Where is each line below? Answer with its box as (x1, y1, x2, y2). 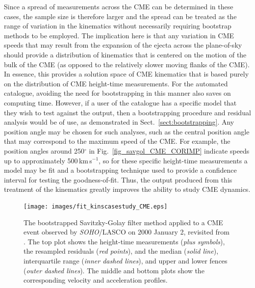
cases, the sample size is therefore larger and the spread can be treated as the (4, 11, 237, 21)
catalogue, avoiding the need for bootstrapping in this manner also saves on (4, 88, 231, 98)
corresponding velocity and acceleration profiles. (24, 275, 168, 285)
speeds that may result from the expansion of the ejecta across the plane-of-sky (4, 40, 242, 50)
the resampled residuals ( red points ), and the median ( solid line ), (24, 246, 219, 256)
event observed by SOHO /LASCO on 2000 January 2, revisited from (24, 227, 230, 237)
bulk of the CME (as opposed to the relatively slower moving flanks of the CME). (4, 59, 250, 69)
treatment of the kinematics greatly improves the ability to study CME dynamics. (4, 184, 251, 194)
